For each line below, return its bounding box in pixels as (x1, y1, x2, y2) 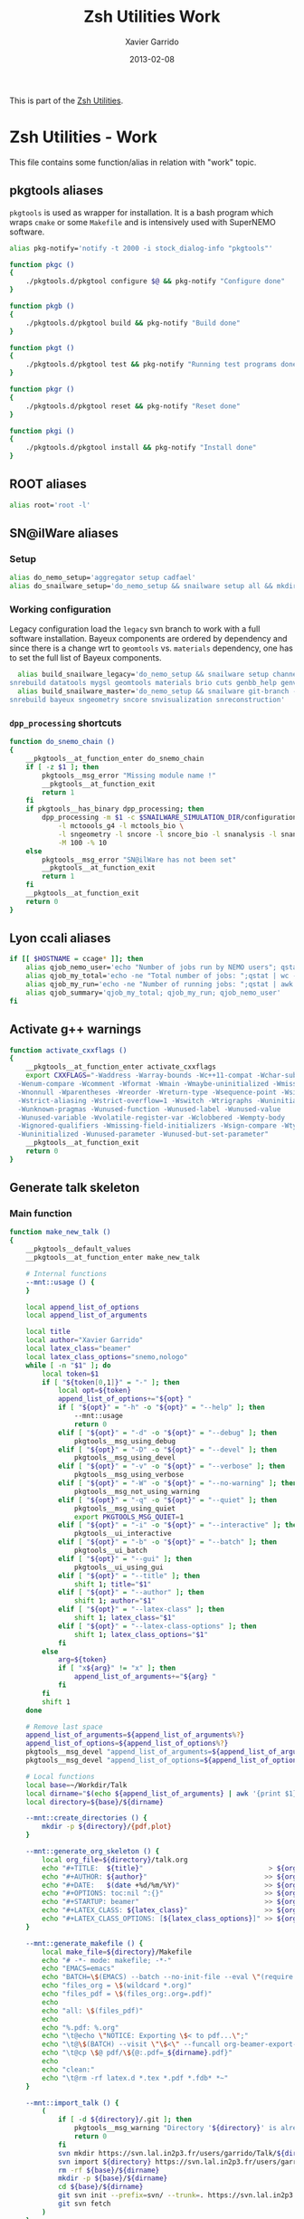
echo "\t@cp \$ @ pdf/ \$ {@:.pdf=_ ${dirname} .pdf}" (42, 2048, 233, 2058)
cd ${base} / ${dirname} (57, 2183, 144, 2192)
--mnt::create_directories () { (25, 1814, 147, 1823)
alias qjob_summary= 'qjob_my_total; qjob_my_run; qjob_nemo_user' (25, 988, 281, 997)
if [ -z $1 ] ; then (25, 762, 100, 771)
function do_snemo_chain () (9, 738, 116, 747)
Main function (9, 1207, 72, 1220)
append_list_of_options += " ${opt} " (57, 1395, 193, 1404)
